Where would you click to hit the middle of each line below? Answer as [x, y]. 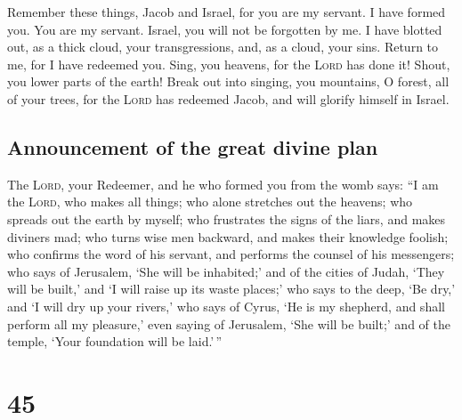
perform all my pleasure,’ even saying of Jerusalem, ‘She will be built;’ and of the [229, 323]
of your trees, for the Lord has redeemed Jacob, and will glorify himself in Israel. [228, 98]
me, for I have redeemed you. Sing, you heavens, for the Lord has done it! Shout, [229, 64]
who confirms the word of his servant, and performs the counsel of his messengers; [231, 254]
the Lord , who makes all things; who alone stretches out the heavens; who [210, 202]
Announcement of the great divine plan [193, 146]
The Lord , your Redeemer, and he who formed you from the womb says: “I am [223, 184]
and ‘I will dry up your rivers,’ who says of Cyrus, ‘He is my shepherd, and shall [226, 306]
